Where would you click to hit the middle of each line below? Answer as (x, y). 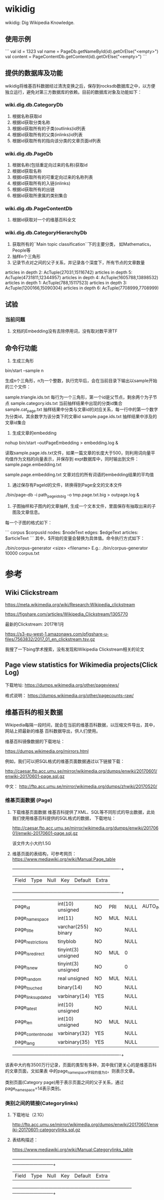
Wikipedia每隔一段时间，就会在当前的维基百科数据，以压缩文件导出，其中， (81, 725)
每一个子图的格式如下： (29, 522)
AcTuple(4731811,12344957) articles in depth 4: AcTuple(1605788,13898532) (82, 277)
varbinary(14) (74, 996)
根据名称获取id (27, 116)
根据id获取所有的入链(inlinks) (41, 183)
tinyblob (67, 941)
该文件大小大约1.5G (31, 843)
